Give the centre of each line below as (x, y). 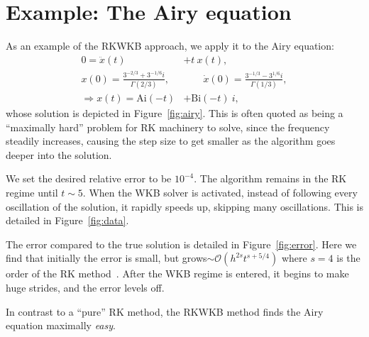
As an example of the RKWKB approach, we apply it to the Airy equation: (170, 46)
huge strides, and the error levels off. (85, 287)
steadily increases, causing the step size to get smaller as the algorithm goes (171, 141)
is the (348, 258)
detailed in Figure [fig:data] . (67, 220)
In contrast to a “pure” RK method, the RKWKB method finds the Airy (165, 311)
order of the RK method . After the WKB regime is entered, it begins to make (177, 274)
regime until (32, 192)
